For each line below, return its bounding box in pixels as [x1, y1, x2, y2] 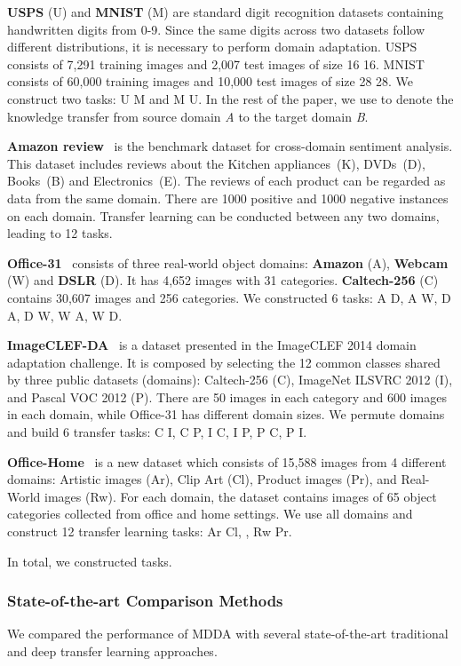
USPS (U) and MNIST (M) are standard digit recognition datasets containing [7, 3, 444, 20]
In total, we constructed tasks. [7, 551, 172, 570]
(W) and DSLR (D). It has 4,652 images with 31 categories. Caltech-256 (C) [7, 271, 439, 289]
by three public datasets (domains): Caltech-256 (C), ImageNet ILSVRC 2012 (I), [7, 370, 453, 389]
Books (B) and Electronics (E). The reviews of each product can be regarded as [7, 171, 446, 190]
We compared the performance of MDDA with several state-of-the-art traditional [7, 624, 449, 643]
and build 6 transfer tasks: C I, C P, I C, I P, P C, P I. [7, 423, 307, 441]
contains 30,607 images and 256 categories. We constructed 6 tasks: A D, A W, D [7, 288, 451, 306]
